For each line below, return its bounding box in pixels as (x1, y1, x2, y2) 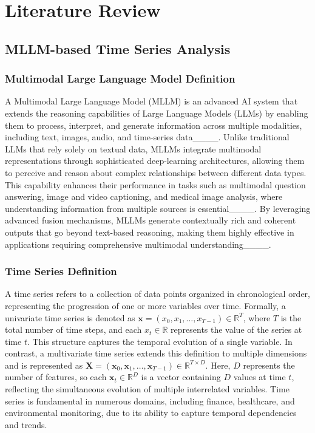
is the (280, 311, 302, 324)
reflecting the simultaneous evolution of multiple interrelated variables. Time (5, 383, 290, 395)
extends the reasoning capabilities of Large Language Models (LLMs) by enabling (5, 106, 308, 119)
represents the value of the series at (171, 323, 302, 336)
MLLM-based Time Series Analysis (5, 39, 231, 58)
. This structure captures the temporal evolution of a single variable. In (27, 335, 293, 347)
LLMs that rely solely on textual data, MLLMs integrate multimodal (5, 142, 262, 155)
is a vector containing (141, 370, 221, 383)
